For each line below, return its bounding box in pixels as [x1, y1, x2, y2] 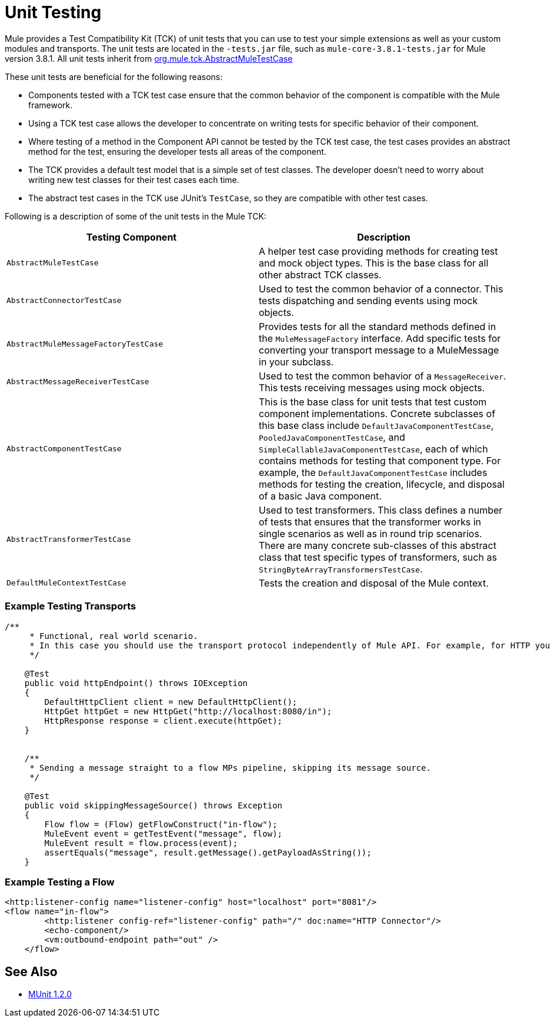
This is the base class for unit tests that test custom [259, 395, 487, 408]
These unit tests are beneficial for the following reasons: [5, 71, 223, 82]
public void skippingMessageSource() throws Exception [24, 800, 283, 810]
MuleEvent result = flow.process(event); [44, 838, 238, 848]
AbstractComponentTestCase [6, 444, 122, 454]
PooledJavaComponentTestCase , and [259, 431, 405, 443]
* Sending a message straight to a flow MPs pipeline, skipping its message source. [29, 763, 431, 773]
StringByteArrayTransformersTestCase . [259, 562, 423, 575]
